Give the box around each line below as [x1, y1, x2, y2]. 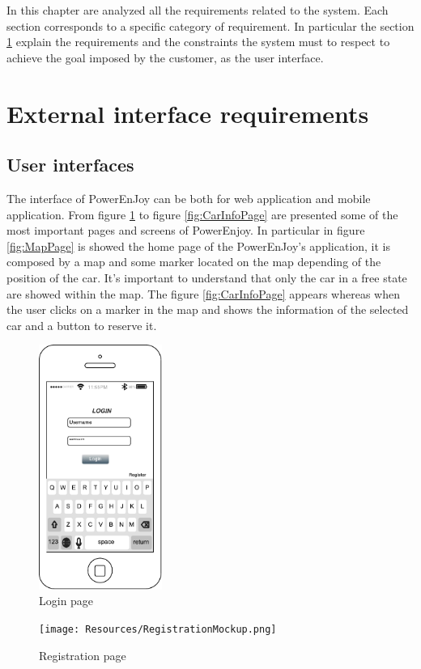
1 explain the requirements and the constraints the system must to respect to [6, 33, 390, 50]
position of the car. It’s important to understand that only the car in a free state [6, 269, 407, 286]
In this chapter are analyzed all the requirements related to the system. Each [6, 2, 389, 18]
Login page [39, 592, 94, 609]
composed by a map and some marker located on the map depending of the [6, 253, 381, 270]
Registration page [39, 646, 126, 663]
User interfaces [6, 152, 134, 177]
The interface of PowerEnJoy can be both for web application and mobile [6, 189, 371, 206]
